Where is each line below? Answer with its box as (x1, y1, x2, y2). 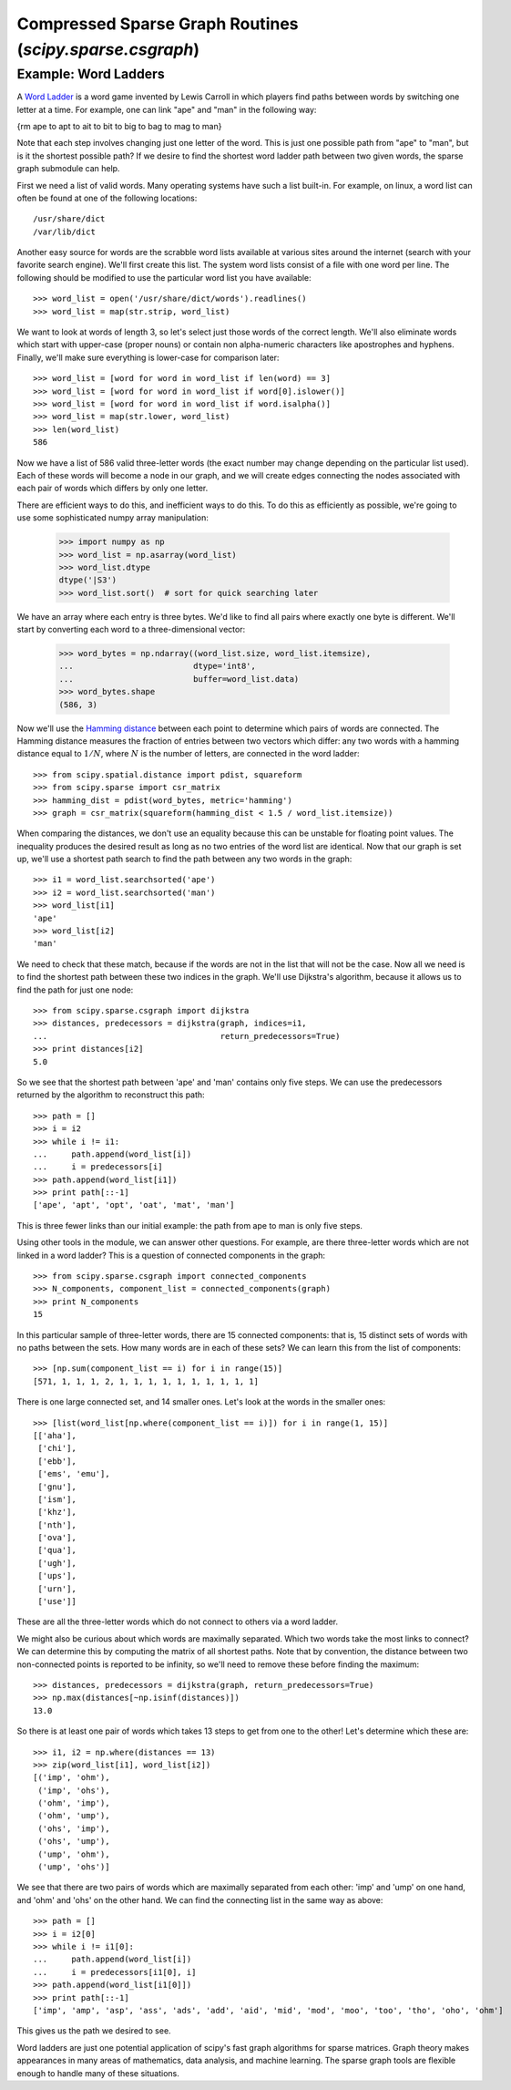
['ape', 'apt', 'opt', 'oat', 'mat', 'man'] (33, 1199, 236, 1210)
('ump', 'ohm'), (37, 1848, 110, 1859)
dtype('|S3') (58, 575, 118, 585)
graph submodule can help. (16, 163, 120, 174)
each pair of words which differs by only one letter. (16, 483, 209, 494)
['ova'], (37, 1532, 77, 1543)
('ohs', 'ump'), (37, 1837, 110, 1847)
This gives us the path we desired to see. (16, 2025, 172, 2036)
